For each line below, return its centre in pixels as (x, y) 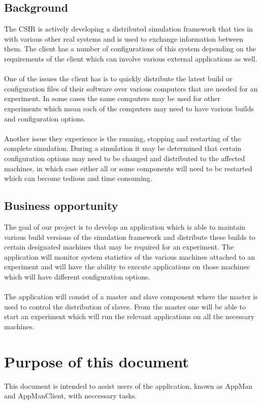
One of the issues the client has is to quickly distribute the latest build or (118, 79)
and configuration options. (45, 118)
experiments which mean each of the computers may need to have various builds (129, 108)
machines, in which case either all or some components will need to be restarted (128, 168)
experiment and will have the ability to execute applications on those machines (127, 267)
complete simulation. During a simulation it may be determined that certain (123, 148)
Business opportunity (61, 206)
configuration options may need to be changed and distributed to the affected (125, 158)
